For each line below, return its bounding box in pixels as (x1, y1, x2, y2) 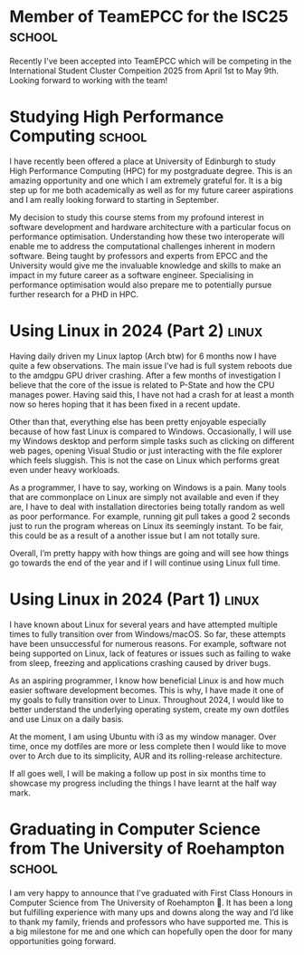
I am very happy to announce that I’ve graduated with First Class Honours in (9, 887, 293, 898)
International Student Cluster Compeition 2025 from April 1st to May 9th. (9, 65, 279, 76)
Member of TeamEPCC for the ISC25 (9, 6, 289, 27)
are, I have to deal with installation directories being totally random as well (9, 501, 285, 512)
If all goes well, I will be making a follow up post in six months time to (9, 767, 267, 778)
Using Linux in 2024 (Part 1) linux (9, 589, 260, 609)
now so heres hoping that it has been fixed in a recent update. (9, 399, 241, 410)
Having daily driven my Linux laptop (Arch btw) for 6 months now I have (9, 351, 278, 362)
